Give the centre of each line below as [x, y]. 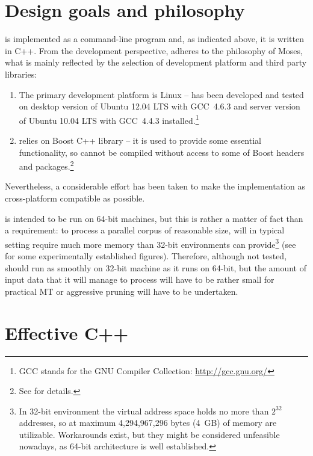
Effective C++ [67, 332]
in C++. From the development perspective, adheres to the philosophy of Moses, [154, 50]
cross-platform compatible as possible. [75, 198]
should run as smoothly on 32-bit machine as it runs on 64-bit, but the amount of [156, 267]
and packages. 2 [46, 165]
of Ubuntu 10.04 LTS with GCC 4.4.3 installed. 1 [109, 119]
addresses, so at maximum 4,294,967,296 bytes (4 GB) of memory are [148, 423]
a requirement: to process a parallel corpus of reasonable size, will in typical [145, 230]
